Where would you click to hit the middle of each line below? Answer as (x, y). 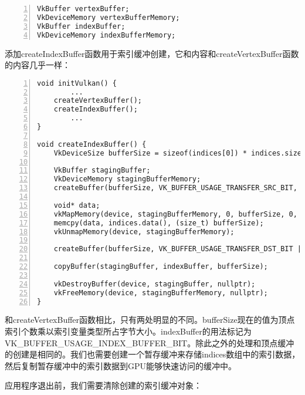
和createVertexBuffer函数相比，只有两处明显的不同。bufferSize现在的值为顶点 (150, 320)
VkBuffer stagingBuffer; (102, 171)
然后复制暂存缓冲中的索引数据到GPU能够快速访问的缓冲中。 (121, 365)
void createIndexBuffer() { (92, 144)
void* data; (77, 205)
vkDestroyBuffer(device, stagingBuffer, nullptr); (155, 284)
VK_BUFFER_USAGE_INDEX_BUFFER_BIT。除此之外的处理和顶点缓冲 (150, 342)
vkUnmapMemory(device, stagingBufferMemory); (144, 232)
